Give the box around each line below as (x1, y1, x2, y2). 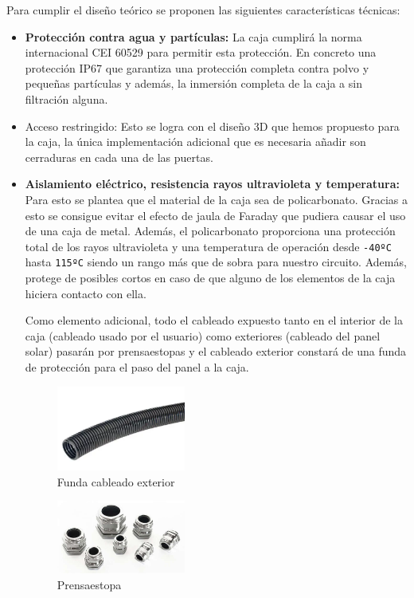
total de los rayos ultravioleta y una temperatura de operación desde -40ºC (25, 238, 392, 254)
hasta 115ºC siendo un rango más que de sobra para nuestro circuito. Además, (25, 254, 407, 270)
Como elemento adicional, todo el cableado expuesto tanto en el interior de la (25, 312, 403, 329)
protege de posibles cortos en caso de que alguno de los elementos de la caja (25, 269, 396, 286)
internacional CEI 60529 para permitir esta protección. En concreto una (25, 44, 377, 61)
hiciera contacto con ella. (25, 285, 146, 301)
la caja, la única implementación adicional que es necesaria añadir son (25, 133, 366, 150)
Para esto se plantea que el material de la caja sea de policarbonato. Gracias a (25, 191, 408, 207)
